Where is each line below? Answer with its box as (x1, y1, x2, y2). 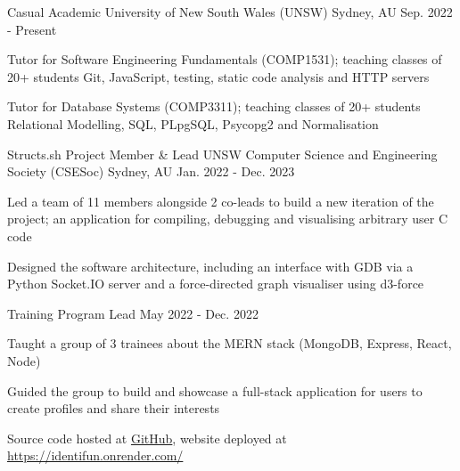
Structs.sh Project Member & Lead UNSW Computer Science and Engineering (7, 144, 438, 163)
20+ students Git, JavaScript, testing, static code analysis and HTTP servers (7, 67, 430, 85)
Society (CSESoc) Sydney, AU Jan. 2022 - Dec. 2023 (7, 162, 295, 181)
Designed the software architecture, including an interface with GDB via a (7, 256, 414, 275)
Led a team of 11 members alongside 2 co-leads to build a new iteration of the (7, 191, 434, 210)
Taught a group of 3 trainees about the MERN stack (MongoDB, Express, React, (7, 334, 452, 353)
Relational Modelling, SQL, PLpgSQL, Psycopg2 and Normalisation (7, 114, 379, 133)
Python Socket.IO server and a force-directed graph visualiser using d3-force (7, 274, 424, 293)
